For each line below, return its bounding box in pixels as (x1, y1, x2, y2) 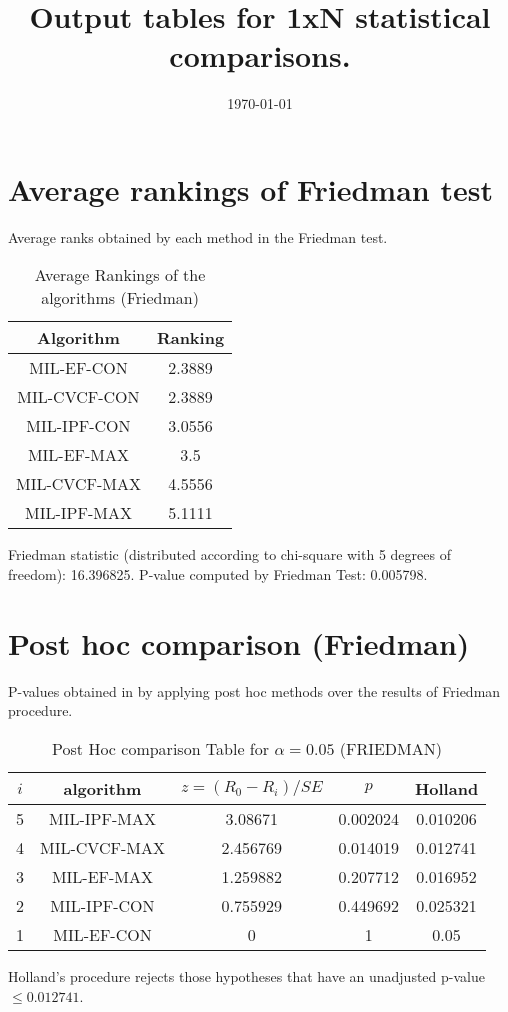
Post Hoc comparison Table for (52, 736, 270, 760)
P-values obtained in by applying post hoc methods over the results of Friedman (8, 680, 501, 701)
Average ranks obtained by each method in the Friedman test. (8, 226, 388, 247)
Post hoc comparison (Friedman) (8, 622, 470, 663)
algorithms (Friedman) (41, 286, 199, 310)
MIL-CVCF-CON (17, 385, 140, 409)
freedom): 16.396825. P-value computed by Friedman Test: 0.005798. (8, 564, 428, 585)
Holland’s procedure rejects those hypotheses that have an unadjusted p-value (8, 965, 485, 986)
